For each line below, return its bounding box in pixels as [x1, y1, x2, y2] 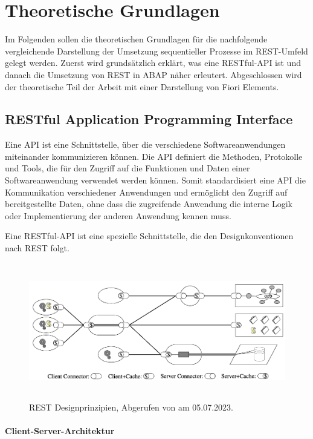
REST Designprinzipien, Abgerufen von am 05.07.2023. [29, 401, 233, 414]
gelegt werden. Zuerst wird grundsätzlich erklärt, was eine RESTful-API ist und [5, 56, 301, 69]
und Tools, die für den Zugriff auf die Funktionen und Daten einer [5, 162, 250, 174]
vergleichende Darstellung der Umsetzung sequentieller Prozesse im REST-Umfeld [5, 44, 308, 57]
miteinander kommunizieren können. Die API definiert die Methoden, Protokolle [5, 150, 303, 162]
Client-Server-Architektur [5, 424, 115, 437]
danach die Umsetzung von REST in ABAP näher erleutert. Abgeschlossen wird [5, 68, 302, 81]
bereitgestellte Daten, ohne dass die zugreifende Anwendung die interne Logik [5, 197, 292, 210]
